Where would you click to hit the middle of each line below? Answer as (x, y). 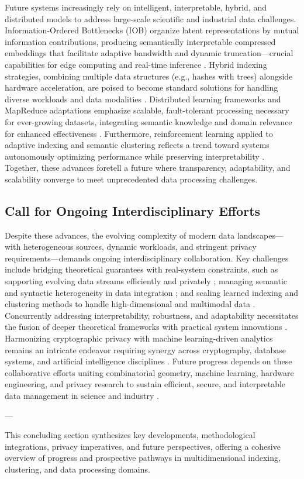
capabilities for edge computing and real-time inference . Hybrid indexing (136, 64)
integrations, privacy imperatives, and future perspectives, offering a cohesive (143, 446)
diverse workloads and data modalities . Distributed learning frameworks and (143, 99)
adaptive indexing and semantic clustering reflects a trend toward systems (137, 145)
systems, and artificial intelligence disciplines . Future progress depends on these (148, 361)
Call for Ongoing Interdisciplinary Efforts (133, 210)
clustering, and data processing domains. (77, 469)
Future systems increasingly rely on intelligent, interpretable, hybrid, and (136, 7)
